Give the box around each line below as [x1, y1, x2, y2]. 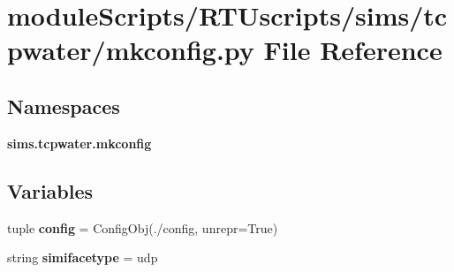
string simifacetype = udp [7, 248, 158, 267]
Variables [7, 177, 94, 204]
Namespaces [7, 92, 120, 119]
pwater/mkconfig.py [7, 32, 254, 68]
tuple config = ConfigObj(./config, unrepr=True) [7, 218, 278, 237]
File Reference [263, 32, 443, 68]
